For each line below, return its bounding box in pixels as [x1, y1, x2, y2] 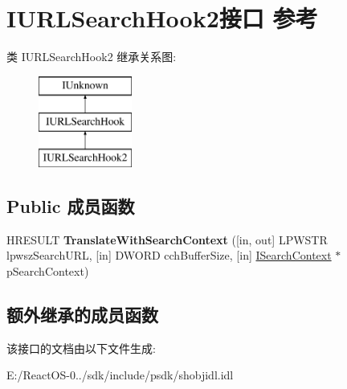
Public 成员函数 [6, 194, 135, 219]
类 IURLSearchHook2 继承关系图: [6, 48, 177, 65]
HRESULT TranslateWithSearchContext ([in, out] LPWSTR [6, 231, 328, 248]
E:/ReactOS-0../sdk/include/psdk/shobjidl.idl [6, 366, 234, 383]
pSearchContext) [6, 263, 89, 280]
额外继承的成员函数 [6, 302, 158, 327]
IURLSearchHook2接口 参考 [6, 2, 318, 35]
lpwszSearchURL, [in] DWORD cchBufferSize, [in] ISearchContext [6, 247, 332, 264]
